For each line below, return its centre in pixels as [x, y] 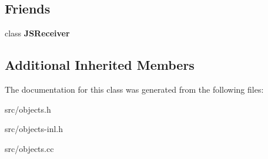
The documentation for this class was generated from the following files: [134, 89]
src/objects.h [28, 109]
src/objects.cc [29, 148]
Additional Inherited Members [100, 65]
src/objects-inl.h [34, 129]
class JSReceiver [37, 33]
